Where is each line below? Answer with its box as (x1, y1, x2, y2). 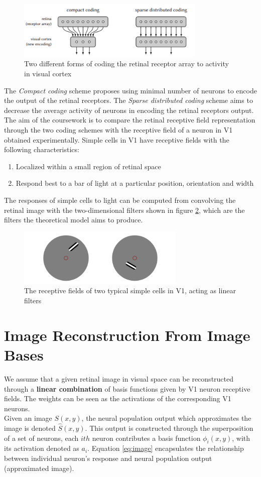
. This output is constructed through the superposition (85, 423, 253, 433)
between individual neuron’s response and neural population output (4, 453, 212, 463)
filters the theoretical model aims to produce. (4, 214, 143, 225)
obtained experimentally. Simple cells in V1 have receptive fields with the (4, 134, 229, 145)
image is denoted (4, 423, 56, 433)
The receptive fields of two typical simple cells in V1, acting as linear (24, 285, 236, 296)
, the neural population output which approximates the (81, 413, 251, 423)
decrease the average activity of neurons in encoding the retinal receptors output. (4, 104, 254, 115)
